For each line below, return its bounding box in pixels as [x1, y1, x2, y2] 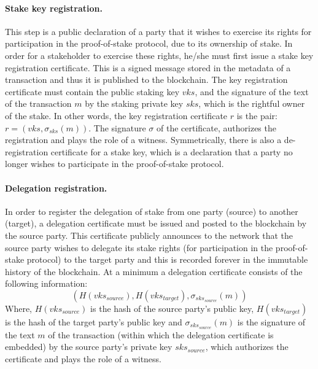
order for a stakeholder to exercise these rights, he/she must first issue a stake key [5, 49, 314, 61]
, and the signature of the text [195, 85, 309, 98]
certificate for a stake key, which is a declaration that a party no [50, 145, 293, 158]
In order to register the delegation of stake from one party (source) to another [5, 204, 298, 217]
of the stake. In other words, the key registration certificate [5, 109, 228, 122]
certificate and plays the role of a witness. [5, 352, 162, 365]
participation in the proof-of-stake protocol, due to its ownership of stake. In [5, 37, 293, 50]
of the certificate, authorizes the [157, 121, 276, 134]
